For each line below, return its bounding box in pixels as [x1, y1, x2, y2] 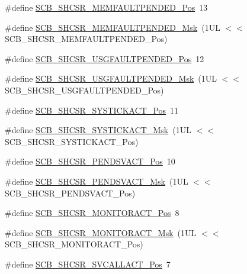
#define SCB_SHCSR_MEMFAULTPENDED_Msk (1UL [5, 21, 220, 33]
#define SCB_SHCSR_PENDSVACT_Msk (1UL [5, 175, 188, 187]
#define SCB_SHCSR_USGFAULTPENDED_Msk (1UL [5, 72, 217, 85]
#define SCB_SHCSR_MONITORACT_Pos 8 [5, 207, 179, 219]
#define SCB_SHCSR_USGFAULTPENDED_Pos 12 [5, 52, 204, 65]
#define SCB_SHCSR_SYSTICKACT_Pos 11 [5, 104, 179, 116]
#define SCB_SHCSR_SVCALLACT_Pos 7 [5, 257, 171, 270]
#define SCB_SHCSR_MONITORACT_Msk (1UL [5, 226, 197, 238]
